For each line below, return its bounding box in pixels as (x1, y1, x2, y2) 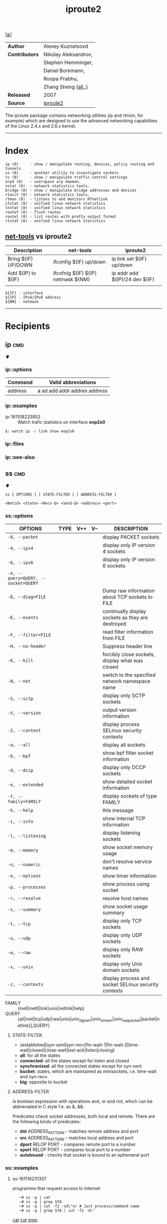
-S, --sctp (7, 696, 33, 702)
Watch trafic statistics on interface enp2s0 (17, 419, 105, 425)
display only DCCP (102, 764, 146, 771)
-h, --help (7, 808, 33, 813)
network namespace (102, 678, 151, 685)
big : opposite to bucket (19, 1079, 68, 1085)
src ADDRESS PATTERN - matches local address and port (19, 1135, 134, 1142)
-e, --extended (7, 782, 44, 788)
